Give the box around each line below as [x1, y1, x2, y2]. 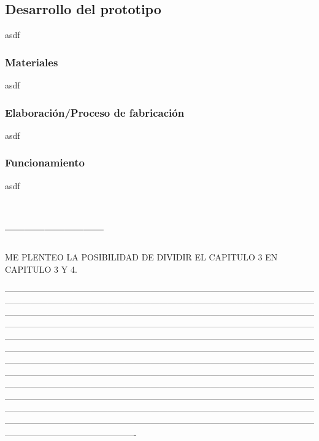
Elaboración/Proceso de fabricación [5, 104, 185, 120]
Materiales [5, 54, 58, 69]
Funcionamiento [5, 155, 85, 170]
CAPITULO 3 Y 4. [5, 262, 77, 275]
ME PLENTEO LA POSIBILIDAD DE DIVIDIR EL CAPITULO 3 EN [5, 251, 278, 263]
